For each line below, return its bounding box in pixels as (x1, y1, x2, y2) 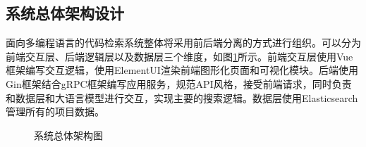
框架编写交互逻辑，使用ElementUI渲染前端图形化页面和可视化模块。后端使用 (6, 63, 358, 77)
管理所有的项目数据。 (6, 104, 104, 119)
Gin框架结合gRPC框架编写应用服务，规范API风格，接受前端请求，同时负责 (6, 76, 352, 91)
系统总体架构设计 (6, 2, 124, 24)
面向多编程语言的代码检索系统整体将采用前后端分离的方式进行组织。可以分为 (6, 35, 361, 50)
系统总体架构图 (34, 127, 103, 142)
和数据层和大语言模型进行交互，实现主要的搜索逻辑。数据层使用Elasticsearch (6, 90, 358, 105)
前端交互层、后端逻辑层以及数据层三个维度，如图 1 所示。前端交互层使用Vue (6, 49, 353, 63)
